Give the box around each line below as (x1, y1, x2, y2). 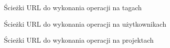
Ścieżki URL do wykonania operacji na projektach (4, 35, 154, 45)
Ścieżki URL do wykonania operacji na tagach (4, 2, 142, 12)
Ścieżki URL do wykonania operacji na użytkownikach (4, 18, 167, 29)
